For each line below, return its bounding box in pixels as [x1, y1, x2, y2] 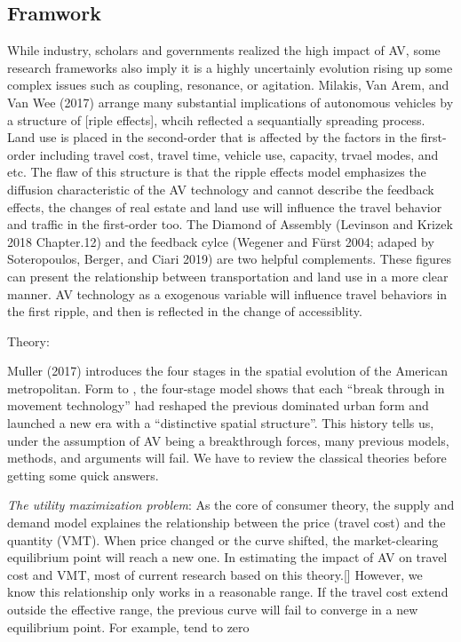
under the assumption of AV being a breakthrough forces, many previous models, [7, 431, 449, 449]
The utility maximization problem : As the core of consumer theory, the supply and [7, 495, 455, 514]
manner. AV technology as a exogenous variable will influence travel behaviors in [7, 284, 448, 303]
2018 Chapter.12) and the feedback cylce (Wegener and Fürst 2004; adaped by [7, 232, 434, 250]
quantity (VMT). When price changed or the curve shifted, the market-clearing [7, 530, 439, 549]
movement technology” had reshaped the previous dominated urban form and [7, 396, 429, 415]
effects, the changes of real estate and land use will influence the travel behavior [7, 197, 442, 216]
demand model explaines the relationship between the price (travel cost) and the [7, 513, 446, 532]
